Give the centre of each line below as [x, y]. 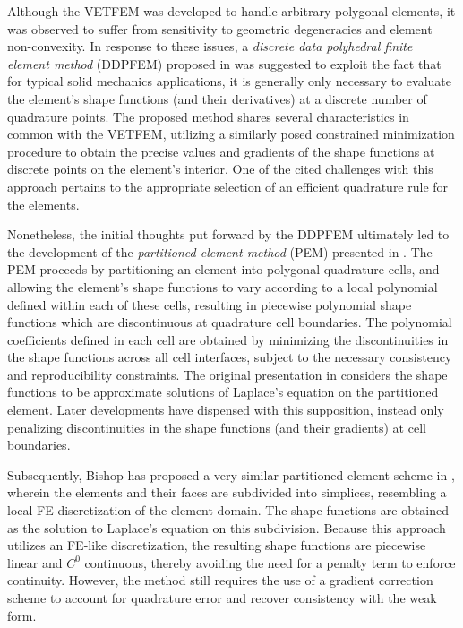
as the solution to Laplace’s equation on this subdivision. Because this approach [227, 527]
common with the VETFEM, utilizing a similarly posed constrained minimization [231, 134]
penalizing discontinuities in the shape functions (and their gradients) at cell [217, 427]
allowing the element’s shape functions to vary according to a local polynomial [223, 286]
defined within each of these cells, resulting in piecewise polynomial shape [210, 304]
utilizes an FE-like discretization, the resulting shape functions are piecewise [217, 545]
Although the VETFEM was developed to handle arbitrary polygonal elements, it [231, 11]
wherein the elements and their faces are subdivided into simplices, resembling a [227, 492]
